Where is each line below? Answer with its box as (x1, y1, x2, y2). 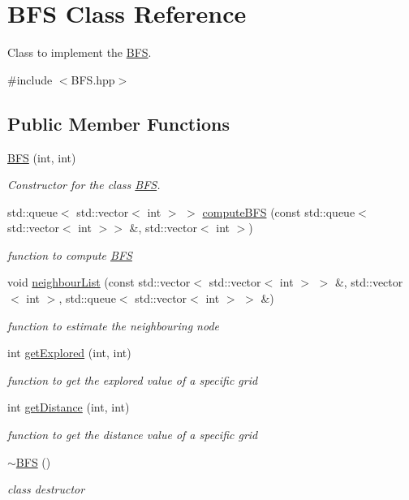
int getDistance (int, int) (7, 399, 130, 416)
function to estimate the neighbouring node (7, 317, 220, 334)
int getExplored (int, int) (7, 344, 131, 361)
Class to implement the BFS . (7, 44, 152, 61)
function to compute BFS (7, 246, 132, 263)
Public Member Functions (7, 110, 230, 136)
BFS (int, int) (7, 149, 76, 166)
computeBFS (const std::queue (202, 203, 355, 220)
